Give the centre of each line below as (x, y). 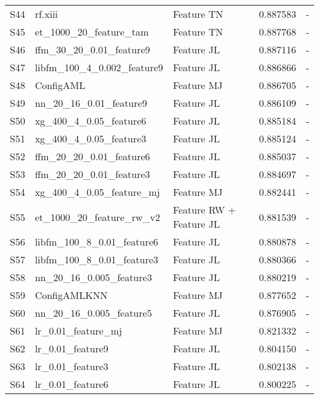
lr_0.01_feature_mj (78, 331)
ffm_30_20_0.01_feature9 (92, 49)
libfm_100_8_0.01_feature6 (96, 242)
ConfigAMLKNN (71, 295)
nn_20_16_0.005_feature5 (93, 313)
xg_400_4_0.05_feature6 (90, 121)
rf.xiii (46, 14)
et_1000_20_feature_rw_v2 (98, 217)
